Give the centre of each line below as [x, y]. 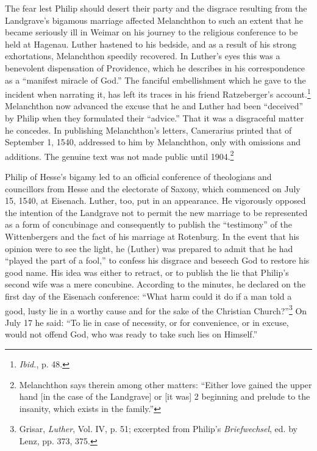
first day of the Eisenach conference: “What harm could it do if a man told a [148, 296]
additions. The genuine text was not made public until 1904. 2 [119, 155]
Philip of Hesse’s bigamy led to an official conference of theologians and [138, 177]
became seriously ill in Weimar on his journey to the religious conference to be [151, 32]
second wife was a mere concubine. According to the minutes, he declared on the [155, 284]
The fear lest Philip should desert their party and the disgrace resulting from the [156, 8]
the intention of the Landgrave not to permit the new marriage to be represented [156, 212]
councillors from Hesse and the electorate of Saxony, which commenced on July [153, 188]
